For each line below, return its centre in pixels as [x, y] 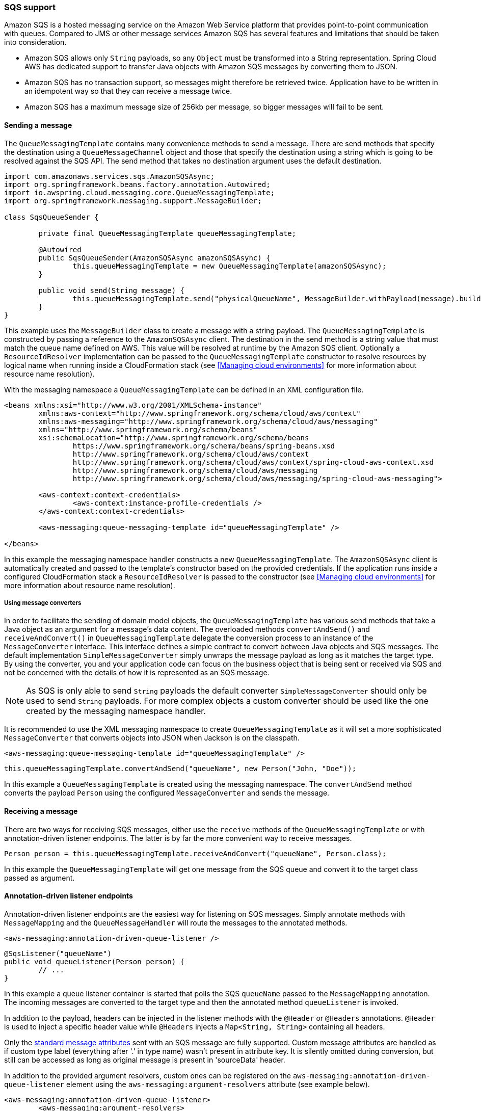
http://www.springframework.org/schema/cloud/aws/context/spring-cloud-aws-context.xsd [253, 462]
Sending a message [38, 125]
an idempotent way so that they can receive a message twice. [128, 91]
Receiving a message [41, 811]
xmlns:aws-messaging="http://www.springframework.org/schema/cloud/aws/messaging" [208, 421]
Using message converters [43, 603]
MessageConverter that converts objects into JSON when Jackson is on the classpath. [152, 738]
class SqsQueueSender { [51, 217]
